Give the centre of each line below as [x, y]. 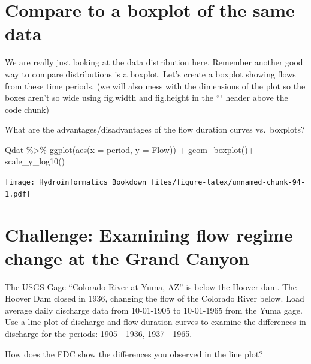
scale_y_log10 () [35, 161]
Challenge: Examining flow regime [149, 234]
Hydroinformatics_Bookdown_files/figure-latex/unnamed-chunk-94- [172, 183]
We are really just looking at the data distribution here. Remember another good [154, 62]
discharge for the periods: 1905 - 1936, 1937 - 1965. [99, 334]
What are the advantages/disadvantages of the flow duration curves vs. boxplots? [155, 129]
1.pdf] [18, 194]
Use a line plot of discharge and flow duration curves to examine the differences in [155, 322]
